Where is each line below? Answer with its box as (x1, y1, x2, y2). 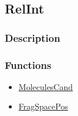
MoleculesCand (18, 80, 73, 92)
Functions (5, 57, 52, 72)
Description (5, 30, 60, 45)
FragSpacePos (18, 100, 68, 112)
